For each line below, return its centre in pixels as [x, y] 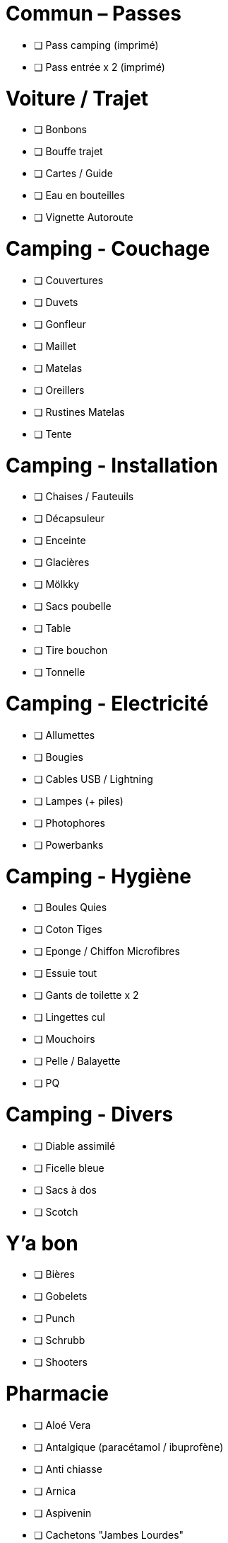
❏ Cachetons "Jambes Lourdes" [109, 1534]
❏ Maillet [55, 346]
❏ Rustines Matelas [79, 412]
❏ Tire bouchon [71, 650]
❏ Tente [53, 434]
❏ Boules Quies [71, 908]
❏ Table [53, 628]
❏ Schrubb [60, 1340]
